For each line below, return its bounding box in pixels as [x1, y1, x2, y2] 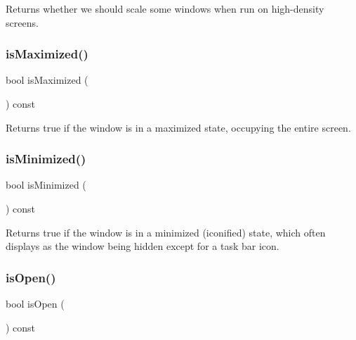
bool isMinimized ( [6, 177, 86, 192]
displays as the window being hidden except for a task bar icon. [6, 239, 279, 253]
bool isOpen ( [6, 296, 65, 310]
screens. [6, 15, 39, 30]
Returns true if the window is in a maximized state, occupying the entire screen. [6, 120, 351, 134]
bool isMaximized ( [6, 73, 88, 87]
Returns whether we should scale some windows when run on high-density [6, 1, 324, 15]
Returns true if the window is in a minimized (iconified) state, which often [6, 225, 326, 239]
